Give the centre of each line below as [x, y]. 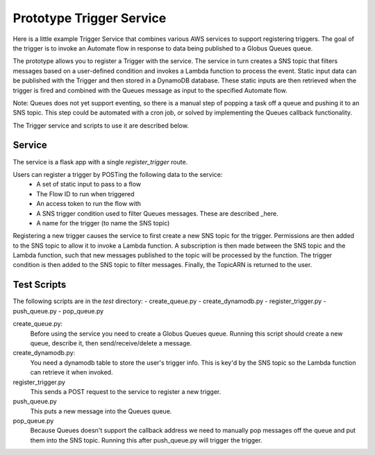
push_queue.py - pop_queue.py [58, 311]
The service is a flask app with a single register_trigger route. [100, 162]
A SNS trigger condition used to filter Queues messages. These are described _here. [158, 213]
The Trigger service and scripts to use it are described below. [101, 126]
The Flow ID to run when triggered [85, 194]
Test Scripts [40, 285]
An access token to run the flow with [89, 204]
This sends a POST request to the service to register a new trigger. [126, 391]
